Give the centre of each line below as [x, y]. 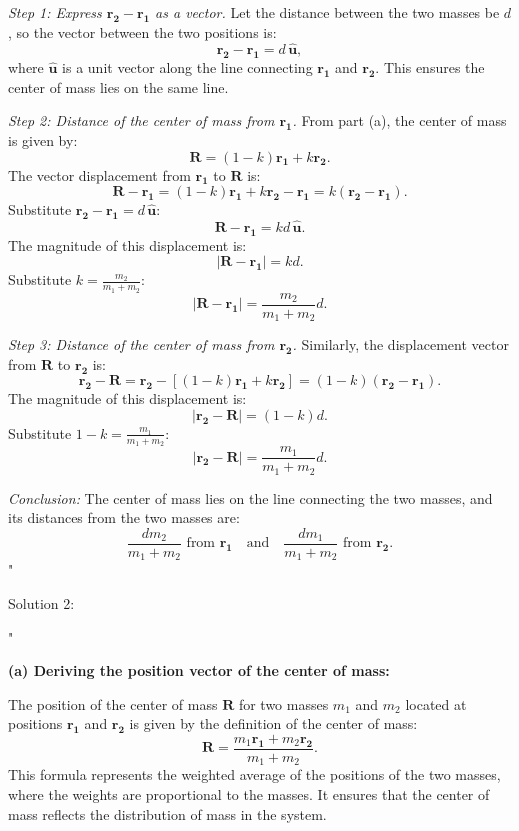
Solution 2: [41, 602]
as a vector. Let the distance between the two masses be [327, 12]
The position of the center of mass [113, 703]
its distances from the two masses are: [124, 517]
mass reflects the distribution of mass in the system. [167, 813]
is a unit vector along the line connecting [187, 67]
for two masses [283, 703]
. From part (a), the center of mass [399, 120]
